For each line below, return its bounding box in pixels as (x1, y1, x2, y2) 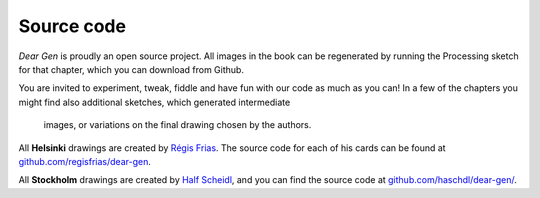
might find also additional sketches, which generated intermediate (18, 96, 291, 108)
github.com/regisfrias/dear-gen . (18, 155, 152, 167)
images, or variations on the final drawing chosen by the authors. (43, 119, 312, 131)
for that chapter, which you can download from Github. (18, 63, 245, 75)
